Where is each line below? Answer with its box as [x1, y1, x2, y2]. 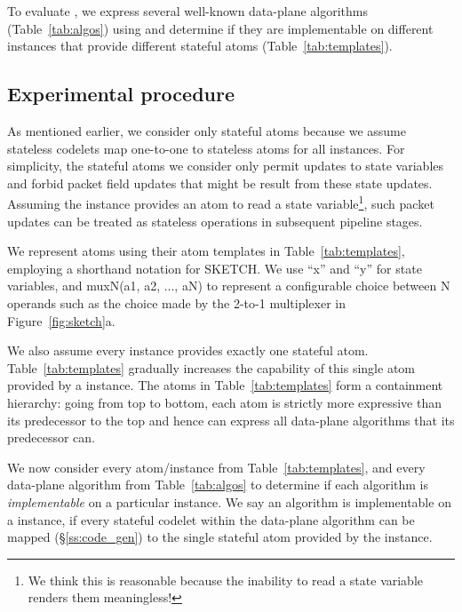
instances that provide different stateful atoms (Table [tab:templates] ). [7, 36, 393, 55]
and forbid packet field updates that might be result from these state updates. [7, 173, 433, 192]
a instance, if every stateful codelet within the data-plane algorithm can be [7, 510, 415, 529]
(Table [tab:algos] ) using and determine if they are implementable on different [7, 19, 434, 37]
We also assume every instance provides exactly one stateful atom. [7, 341, 369, 360]
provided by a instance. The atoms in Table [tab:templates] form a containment [7, 376, 443, 394]
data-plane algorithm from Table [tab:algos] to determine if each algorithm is [7, 475, 429, 494]
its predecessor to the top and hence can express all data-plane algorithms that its [7, 410, 455, 429]
